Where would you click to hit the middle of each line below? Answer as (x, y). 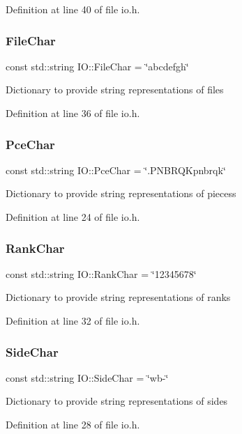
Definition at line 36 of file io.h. (73, 113)
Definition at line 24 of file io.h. (73, 217)
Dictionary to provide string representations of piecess (121, 193)
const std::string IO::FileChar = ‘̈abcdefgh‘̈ (97, 66)
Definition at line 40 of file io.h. (73, 9)
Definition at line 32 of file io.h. (73, 320)
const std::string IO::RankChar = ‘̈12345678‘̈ (101, 273)
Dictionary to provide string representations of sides (117, 401)
